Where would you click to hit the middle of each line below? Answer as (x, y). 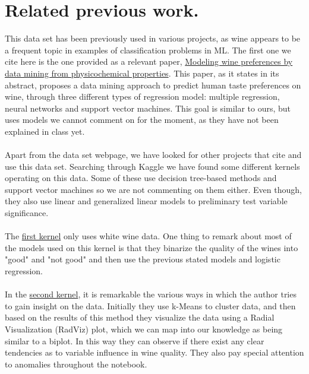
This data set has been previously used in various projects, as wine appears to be (153, 38)
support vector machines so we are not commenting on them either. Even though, (153, 189)
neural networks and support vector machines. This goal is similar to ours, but (148, 108)
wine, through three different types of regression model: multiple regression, (142, 96)
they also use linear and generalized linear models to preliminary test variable (146, 201)
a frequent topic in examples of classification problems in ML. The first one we (148, 50)
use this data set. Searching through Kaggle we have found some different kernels (152, 166)
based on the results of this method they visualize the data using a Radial (140, 317)
